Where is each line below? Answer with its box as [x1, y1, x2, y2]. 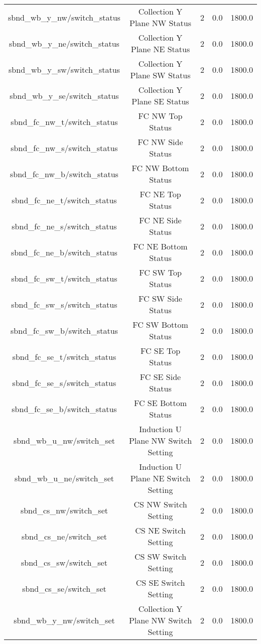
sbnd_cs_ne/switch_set [21, 530, 107, 542]
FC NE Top [140, 188, 181, 200]
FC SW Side [139, 293, 182, 304]
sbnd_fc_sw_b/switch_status [11, 324, 118, 336]
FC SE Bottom [134, 397, 187, 409]
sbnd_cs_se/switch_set [22, 582, 106, 594]
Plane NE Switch [130, 472, 191, 484]
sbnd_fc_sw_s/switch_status [11, 298, 117, 310]
